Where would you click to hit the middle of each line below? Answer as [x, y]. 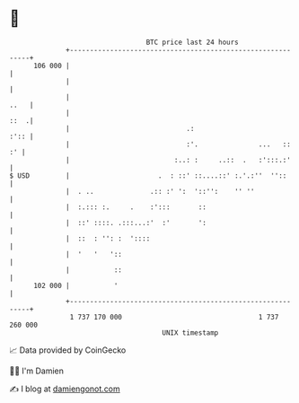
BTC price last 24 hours [193, 42]
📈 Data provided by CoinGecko [68, 350]
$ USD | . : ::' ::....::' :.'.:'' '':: [148, 175]
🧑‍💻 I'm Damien [37, 371]
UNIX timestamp [190, 333]
